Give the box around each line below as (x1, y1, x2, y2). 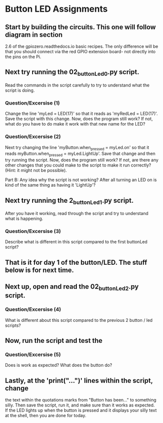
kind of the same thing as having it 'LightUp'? (5, 182, 96, 188)
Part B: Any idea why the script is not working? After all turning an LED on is (5, 177, 157, 183)
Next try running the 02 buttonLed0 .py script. (5, 68, 140, 78)
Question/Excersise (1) (5, 99, 60, 106)
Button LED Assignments (5, 3, 108, 15)
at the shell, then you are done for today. (5, 413, 87, 419)
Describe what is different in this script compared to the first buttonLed (5, 239, 147, 245)
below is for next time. (5, 266, 74, 274)
